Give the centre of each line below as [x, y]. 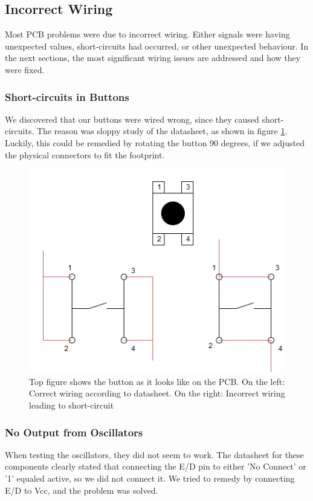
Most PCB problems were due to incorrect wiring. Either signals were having [147, 34]
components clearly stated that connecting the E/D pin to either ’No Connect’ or [156, 466]
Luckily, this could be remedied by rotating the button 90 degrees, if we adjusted [155, 142]
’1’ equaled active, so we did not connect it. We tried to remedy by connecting [150, 478]
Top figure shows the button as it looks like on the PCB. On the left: [157, 381]
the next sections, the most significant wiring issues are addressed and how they [153, 58]
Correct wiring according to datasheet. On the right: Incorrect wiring [157, 393]
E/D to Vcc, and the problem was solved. [82, 490]
